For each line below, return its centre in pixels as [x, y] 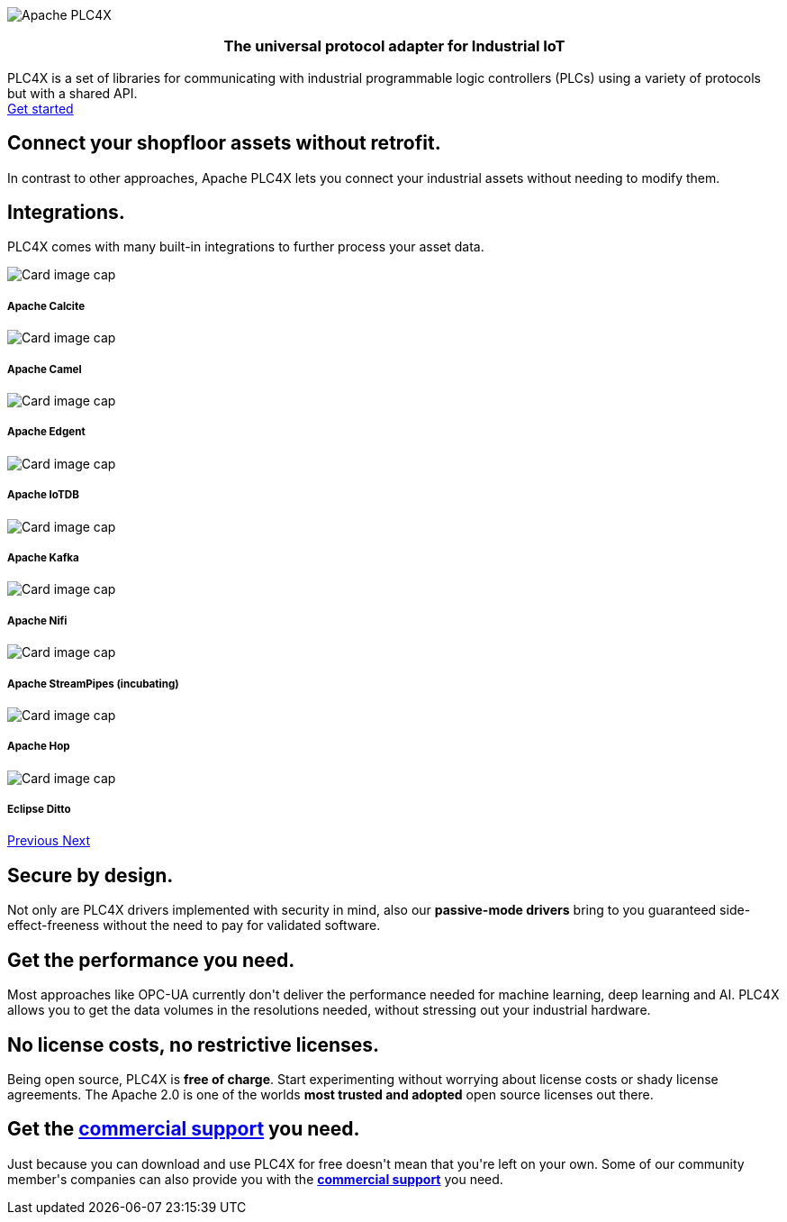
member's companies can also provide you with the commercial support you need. [255, 1179]
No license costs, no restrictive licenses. [194, 1044]
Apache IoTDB [43, 495]
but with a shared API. [72, 93]
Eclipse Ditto [39, 810]
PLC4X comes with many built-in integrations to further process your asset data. [246, 247]
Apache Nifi [37, 620]
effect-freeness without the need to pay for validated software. [194, 926]
